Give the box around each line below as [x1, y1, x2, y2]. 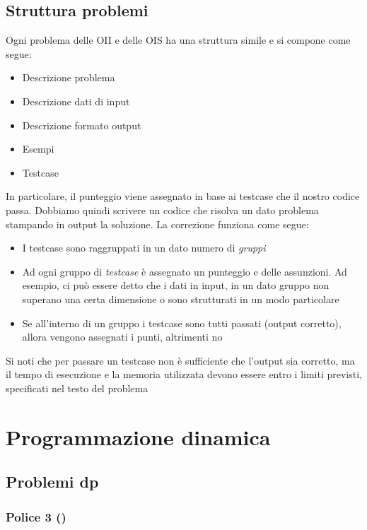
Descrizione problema [22, 70, 115, 85]
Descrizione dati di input [22, 93, 130, 108]
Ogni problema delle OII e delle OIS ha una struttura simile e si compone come [6, 33, 351, 47]
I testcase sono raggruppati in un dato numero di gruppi [22, 240, 266, 255]
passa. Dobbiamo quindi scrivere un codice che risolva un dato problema [6, 202, 319, 217]
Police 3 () [6, 507, 66, 525]
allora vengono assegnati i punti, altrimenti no [22, 329, 223, 344]
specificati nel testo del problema [6, 380, 148, 395]
